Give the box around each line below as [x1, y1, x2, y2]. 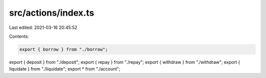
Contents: [9, 33, 29, 39]
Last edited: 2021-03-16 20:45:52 [9, 25, 77, 30]
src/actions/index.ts [9, 7, 95, 18]
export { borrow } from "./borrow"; [19, 47, 108, 52]
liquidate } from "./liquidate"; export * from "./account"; [9, 66, 121, 72]
